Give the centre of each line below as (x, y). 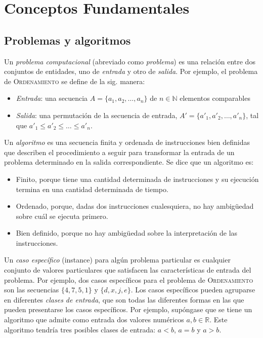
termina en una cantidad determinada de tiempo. (92, 189)
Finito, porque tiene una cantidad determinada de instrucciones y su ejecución (137, 179)
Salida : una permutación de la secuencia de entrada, (97, 115)
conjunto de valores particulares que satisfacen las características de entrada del (128, 270)
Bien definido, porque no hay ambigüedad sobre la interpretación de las (127, 233)
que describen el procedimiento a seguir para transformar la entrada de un (119, 152)
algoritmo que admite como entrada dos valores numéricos (94, 320)
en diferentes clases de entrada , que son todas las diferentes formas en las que (124, 299)
